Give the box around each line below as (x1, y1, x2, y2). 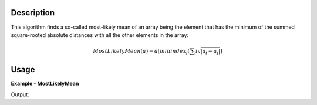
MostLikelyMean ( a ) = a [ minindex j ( (93, 48, 190, 56)
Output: (11, 91, 29, 98)
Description (11, 8, 55, 18)
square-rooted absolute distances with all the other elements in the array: (11, 31, 189, 38)
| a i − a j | (200, 48, 221, 56)
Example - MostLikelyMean (11, 80, 79, 87)
